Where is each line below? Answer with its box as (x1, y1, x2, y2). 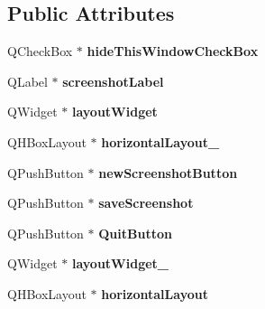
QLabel (7, 71, 48, 90)
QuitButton (98, 223, 172, 242)
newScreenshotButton (98, 163, 238, 182)
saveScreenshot (98, 193, 194, 212)
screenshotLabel (62, 71, 164, 90)
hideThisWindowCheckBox (87, 42, 259, 61)
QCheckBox (7, 42, 73, 61)
